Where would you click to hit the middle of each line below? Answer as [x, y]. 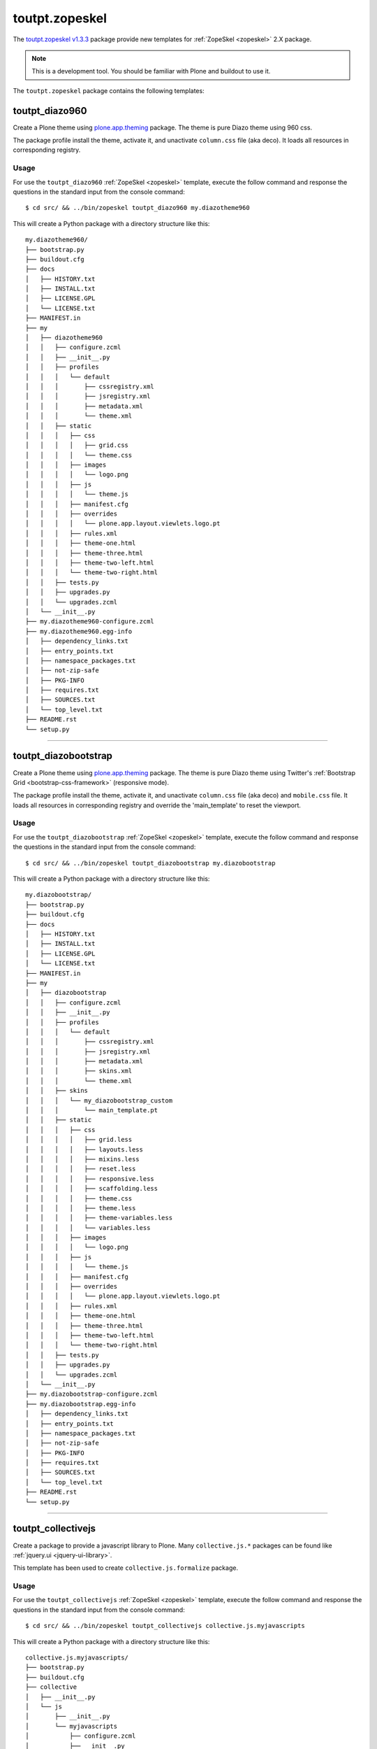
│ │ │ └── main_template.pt [92, 1110]
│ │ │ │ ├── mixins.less [82, 1159]
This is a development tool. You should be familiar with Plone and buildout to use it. [151, 71]
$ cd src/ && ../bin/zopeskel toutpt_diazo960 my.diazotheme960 [138, 208]
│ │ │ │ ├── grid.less [79, 1140]
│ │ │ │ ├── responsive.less [90, 1178]
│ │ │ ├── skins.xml [79, 1071]
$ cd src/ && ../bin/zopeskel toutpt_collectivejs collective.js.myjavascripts [165, 1626]
